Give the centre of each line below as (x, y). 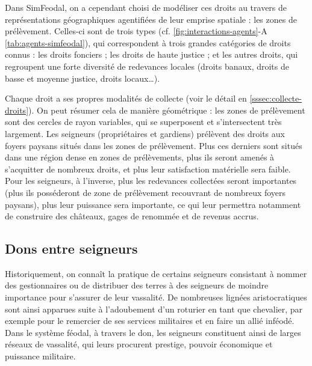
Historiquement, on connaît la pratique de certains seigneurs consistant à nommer (156, 273)
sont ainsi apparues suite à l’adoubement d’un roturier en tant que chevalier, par (154, 309)
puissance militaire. (40, 356)
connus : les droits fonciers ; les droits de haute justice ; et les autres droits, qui (151, 54)
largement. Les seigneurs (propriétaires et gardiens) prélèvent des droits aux (145, 133)
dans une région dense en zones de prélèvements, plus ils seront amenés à (140, 157)
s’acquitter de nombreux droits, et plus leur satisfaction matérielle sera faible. (148, 169)
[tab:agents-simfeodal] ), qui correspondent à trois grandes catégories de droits (148, 42)
